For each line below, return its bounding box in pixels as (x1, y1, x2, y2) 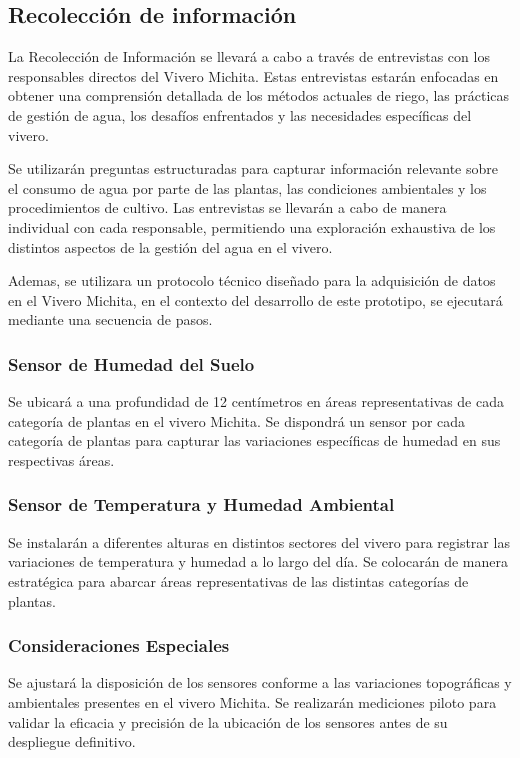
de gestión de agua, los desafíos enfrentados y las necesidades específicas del (8, 104, 472, 125)
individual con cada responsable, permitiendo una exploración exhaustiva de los (8, 216, 496, 237)
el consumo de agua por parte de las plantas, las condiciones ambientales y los (8, 177, 487, 198)
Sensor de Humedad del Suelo (8, 351, 255, 376)
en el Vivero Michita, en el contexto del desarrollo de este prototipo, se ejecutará (8, 289, 503, 310)
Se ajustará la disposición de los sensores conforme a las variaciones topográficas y (8, 672, 512, 693)
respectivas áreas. (8, 449, 115, 470)
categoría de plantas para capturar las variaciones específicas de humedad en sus (8, 430, 501, 451)
